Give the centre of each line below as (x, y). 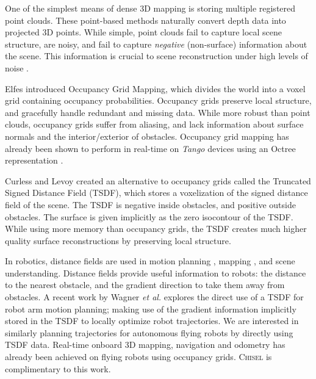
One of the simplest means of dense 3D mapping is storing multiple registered (150, 8)
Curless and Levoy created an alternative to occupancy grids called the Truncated (158, 180)
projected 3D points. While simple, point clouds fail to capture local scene (144, 32)
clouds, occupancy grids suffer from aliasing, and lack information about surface (154, 124)
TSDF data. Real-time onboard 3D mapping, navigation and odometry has (145, 345)
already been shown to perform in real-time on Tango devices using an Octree (150, 148)
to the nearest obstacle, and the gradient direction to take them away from (145, 285)
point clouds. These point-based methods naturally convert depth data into (145, 20)
